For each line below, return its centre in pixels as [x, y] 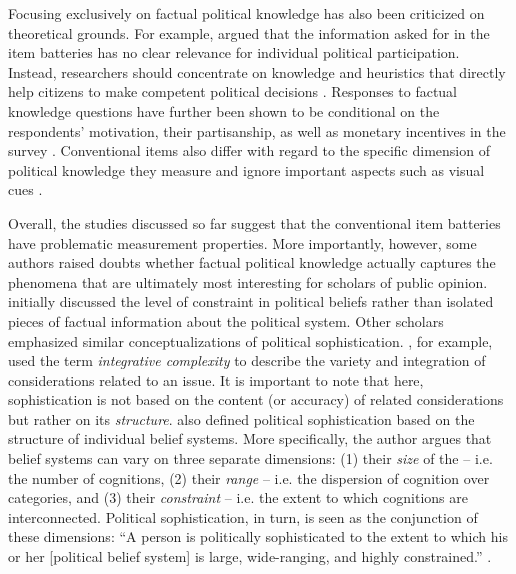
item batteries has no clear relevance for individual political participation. [234, 52]
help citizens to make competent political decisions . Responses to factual [233, 91]
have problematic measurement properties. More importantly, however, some [242, 242]
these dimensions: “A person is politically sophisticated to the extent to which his [258, 536]
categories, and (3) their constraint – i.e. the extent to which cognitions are [238, 497]
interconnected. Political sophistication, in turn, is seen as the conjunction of [243, 516]
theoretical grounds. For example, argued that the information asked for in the [249, 32]
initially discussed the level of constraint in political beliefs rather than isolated [251, 301]
